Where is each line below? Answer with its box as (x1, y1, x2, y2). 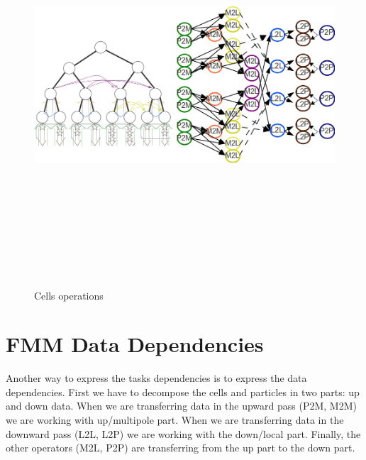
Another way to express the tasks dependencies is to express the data (6, 371, 307, 385)
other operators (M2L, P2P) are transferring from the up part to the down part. (6, 440, 355, 455)
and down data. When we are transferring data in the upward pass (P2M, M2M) (6, 398, 357, 413)
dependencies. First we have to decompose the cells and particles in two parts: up (6, 384, 360, 399)
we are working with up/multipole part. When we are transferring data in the (6, 412, 344, 427)
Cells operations (34, 287, 104, 302)
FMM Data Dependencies (6, 329, 264, 358)
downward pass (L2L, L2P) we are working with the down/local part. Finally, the (6, 426, 361, 441)
